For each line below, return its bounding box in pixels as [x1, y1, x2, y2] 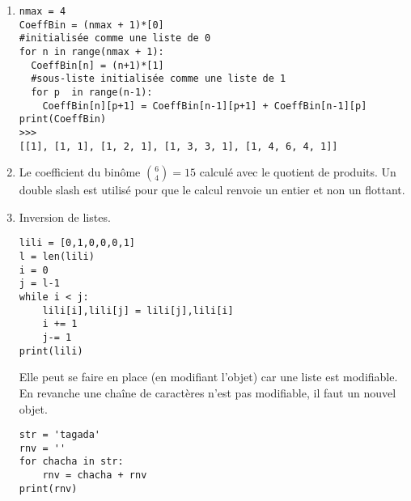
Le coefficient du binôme [19, 163, 141, 180]
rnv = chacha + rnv [42, 469, 147, 482]
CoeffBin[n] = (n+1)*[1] [31, 59, 164, 71]
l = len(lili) [19, 251, 95, 263]
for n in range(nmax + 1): [19, 45, 164, 57]
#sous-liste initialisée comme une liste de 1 [31, 73, 286, 85]
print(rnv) [19, 482, 78, 495]
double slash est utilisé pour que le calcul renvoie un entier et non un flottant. [19, 181, 405, 198]
